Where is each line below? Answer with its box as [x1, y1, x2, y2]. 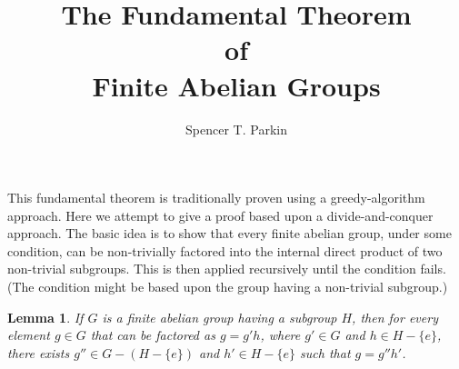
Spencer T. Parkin [185, 119, 287, 138]
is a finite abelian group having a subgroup [102, 307, 337, 326]
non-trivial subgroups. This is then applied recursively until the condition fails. [7, 259, 446, 278]
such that [300, 343, 351, 362]
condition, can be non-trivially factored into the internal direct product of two [7, 241, 443, 260]
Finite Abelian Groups [92, 66, 381, 104]
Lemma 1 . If [7, 307, 84, 326]
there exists [7, 343, 70, 362]
